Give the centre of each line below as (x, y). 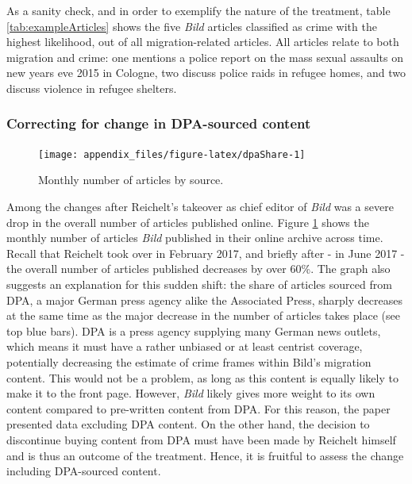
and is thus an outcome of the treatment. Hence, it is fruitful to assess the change (205, 455)
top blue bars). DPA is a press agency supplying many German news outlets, (194, 330)
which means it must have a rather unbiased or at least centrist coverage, (185, 346)
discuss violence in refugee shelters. (92, 88)
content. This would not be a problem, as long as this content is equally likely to (202, 377)
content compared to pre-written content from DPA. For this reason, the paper (198, 408)
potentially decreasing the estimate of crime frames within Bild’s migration (189, 361)
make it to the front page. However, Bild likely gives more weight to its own (191, 393)
